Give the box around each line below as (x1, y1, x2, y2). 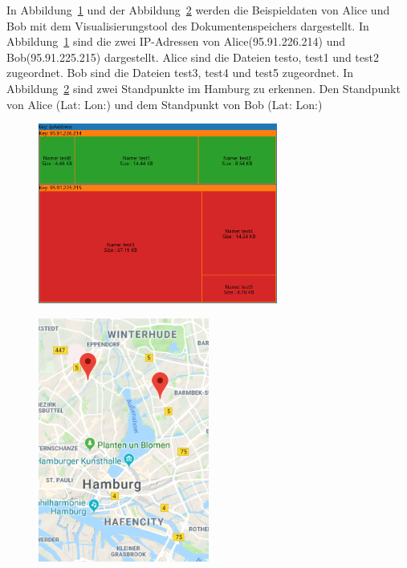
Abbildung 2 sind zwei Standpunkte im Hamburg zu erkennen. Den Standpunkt (6, 79, 401, 96)
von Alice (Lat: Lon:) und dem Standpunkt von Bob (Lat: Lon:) (6, 95, 323, 112)
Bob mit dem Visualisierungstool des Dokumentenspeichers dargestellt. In (6, 17, 369, 34)
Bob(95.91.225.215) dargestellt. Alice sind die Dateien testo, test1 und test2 (6, 48, 379, 65)
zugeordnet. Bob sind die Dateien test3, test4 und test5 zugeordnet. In (6, 64, 354, 81)
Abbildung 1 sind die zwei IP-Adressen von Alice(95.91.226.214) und (6, 33, 346, 50)
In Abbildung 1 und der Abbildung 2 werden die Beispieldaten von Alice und (6, 2, 390, 18)
